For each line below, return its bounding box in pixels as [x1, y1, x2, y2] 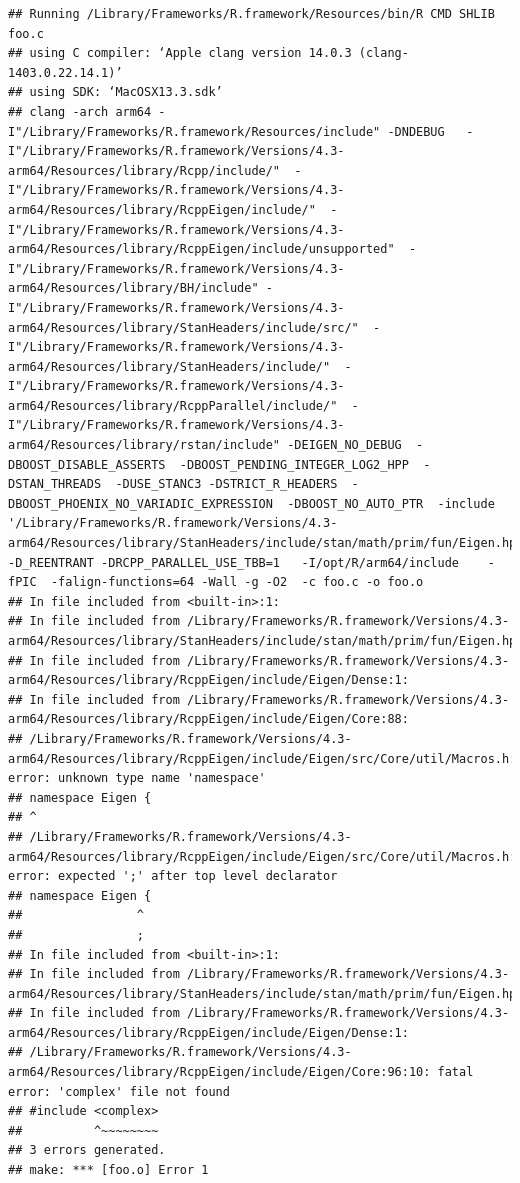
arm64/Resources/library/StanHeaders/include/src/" [8, 320, 359, 335]
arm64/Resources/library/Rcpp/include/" [8, 163, 281, 178]
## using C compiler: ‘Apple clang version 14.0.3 [8, 46, 352, 61]
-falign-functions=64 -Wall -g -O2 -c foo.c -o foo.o [50, 575, 424, 590]
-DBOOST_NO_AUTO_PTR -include [287, 496, 495, 511]
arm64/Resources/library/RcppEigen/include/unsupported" [8, 242, 395, 257]
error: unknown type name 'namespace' [8, 771, 266, 786]
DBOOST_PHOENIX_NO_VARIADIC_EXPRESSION [8, 496, 273, 511]
